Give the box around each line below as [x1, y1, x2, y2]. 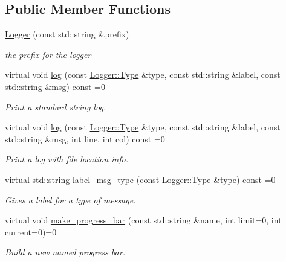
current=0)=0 [5, 225, 57, 238]
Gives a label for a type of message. [5, 193, 136, 206]
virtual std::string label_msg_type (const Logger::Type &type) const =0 [5, 173, 276, 185]
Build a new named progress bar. [5, 246, 125, 258]
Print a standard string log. [5, 100, 106, 113]
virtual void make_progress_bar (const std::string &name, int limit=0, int [5, 214, 282, 226]
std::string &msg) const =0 [5, 80, 106, 92]
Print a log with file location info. [5, 153, 128, 165]
